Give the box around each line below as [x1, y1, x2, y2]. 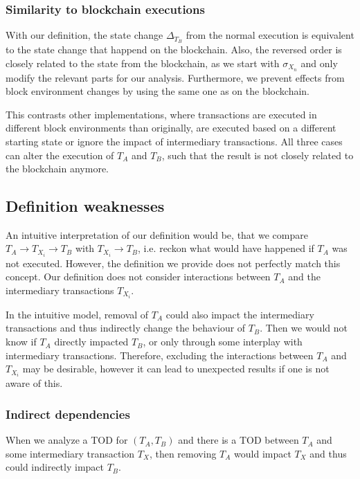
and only [300, 55, 338, 70]
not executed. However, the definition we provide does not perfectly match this [6, 255, 341, 270]
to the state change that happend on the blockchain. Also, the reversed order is [6, 42, 342, 57]
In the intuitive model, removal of [6, 307, 149, 321]
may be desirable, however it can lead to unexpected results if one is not [22, 361, 330, 376]
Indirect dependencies [6, 405, 130, 422]
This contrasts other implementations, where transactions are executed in [6, 107, 317, 121]
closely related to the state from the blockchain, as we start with [6, 55, 280, 70]
